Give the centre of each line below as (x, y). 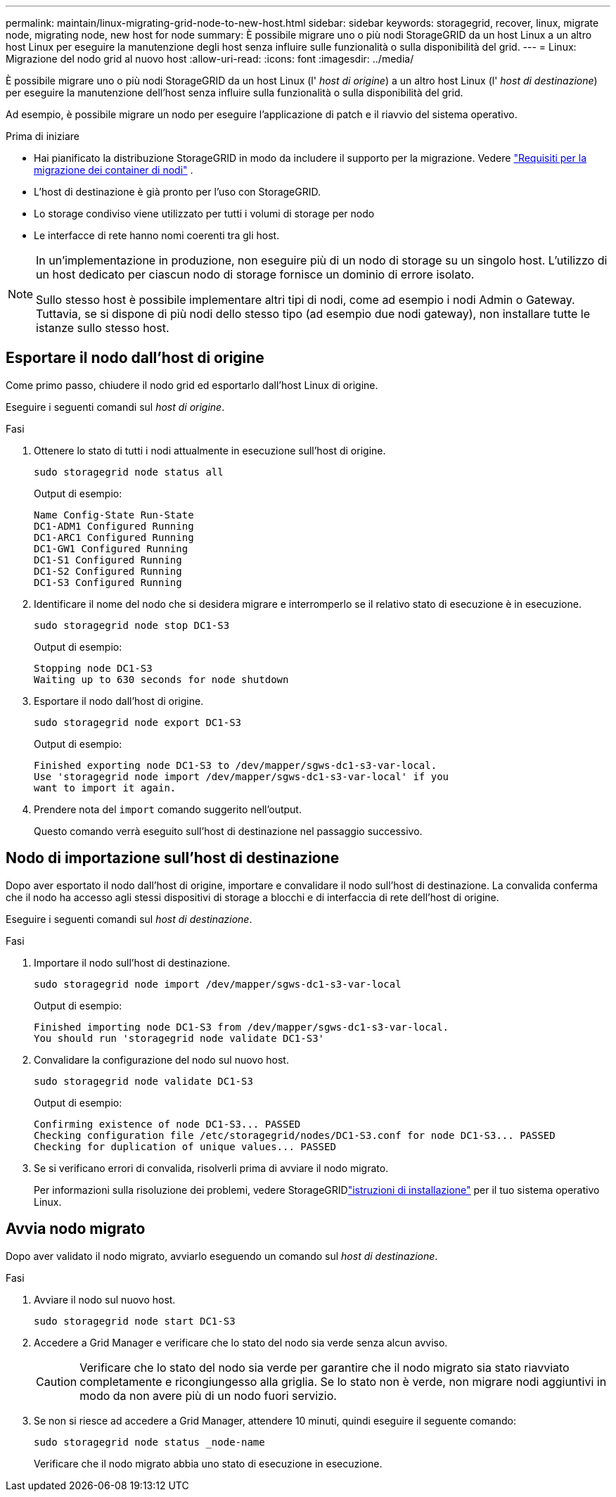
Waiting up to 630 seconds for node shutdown (161, 679)
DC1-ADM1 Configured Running (114, 526)
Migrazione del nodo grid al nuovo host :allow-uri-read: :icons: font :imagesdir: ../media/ (210, 59)
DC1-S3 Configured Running (108, 582)
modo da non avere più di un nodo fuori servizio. (208, 1395)
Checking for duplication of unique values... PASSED (185, 1146)
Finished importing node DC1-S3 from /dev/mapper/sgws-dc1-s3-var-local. (242, 1027)
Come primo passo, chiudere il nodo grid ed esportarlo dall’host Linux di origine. (192, 385)
